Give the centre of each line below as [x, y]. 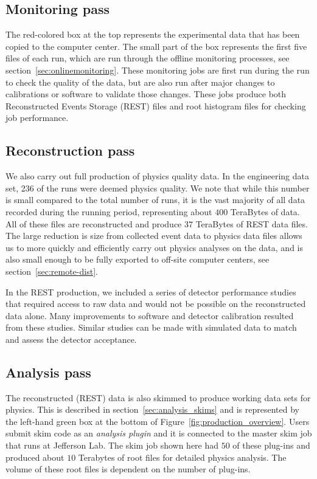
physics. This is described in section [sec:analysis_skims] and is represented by [152, 409]
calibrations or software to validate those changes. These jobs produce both [146, 94]
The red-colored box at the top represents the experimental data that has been [153, 34]
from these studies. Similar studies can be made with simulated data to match [151, 327]
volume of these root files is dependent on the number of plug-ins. [128, 469]
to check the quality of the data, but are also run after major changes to [140, 82]
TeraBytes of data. [265, 211]
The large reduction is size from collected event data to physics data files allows [154, 236]
